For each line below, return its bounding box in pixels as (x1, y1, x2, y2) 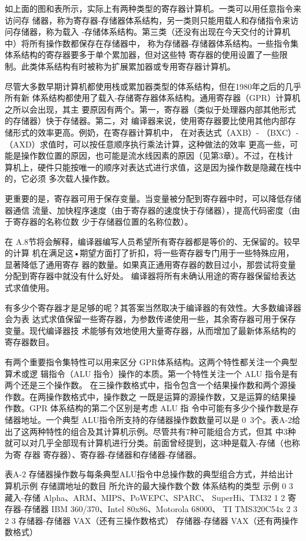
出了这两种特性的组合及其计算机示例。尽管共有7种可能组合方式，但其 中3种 (5, 425, 296, 437)
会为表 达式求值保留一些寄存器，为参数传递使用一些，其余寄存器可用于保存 (5, 313, 296, 325)
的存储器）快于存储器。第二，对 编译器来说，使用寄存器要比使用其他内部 (5, 114, 288, 127)
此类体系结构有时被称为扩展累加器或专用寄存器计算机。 (21, 60, 235, 72)
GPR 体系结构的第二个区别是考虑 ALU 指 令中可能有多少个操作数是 (29, 402, 291, 414)
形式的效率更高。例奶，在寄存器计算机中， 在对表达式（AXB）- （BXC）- (12, 126, 299, 138)
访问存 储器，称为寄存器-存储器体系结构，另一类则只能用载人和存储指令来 (5, 14, 291, 26)
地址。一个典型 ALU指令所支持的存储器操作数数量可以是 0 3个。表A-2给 (21, 414, 301, 425)
